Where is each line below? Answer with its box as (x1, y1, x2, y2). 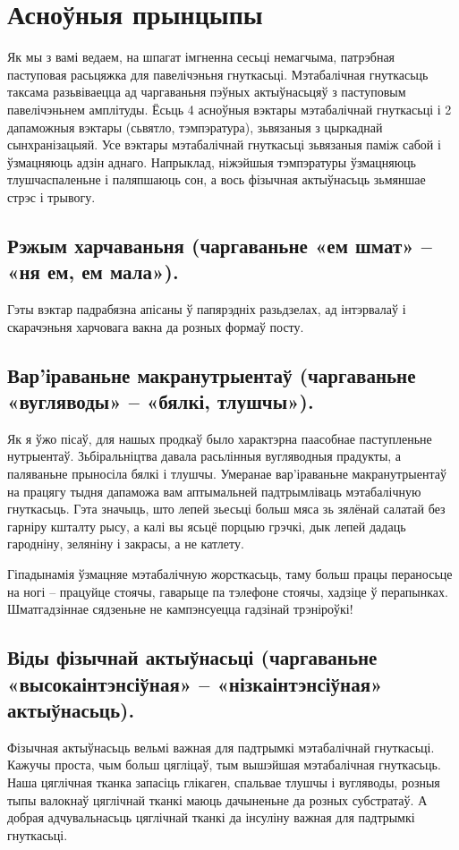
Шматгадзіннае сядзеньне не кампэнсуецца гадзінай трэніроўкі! (7, 599, 353, 618)
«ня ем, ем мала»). (7, 258, 179, 285)
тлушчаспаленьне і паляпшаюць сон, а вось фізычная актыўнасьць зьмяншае (7, 170, 426, 189)
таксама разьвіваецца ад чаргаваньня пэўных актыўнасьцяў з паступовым (7, 82, 406, 101)
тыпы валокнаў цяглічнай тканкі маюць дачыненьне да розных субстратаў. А (7, 790, 428, 809)
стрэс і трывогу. (7, 187, 96, 206)
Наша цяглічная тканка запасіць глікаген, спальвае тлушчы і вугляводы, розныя (7, 772, 440, 791)
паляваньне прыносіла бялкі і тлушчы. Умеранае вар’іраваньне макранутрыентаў (7, 464, 446, 483)
